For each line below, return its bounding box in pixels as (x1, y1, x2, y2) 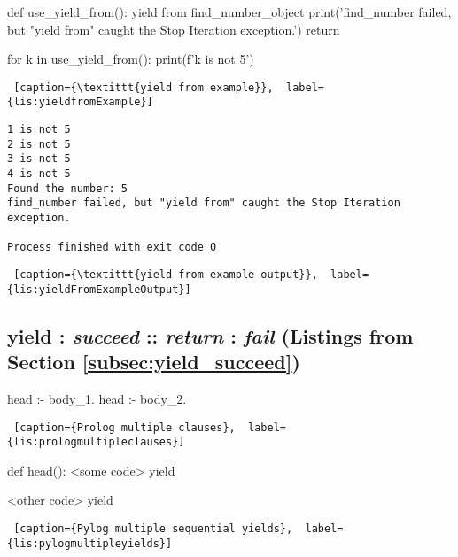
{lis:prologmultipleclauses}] (7, 436, 185, 449)
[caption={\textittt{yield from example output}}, (13, 268, 318, 281)
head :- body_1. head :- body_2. (7, 389, 187, 407)
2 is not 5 (7, 137, 71, 151)
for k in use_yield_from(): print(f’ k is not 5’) (7, 50, 254, 68)
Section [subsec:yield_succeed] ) (7, 348, 300, 375)
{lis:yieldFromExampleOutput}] (7, 282, 191, 296)
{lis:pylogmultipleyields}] (7, 537, 173, 550)
